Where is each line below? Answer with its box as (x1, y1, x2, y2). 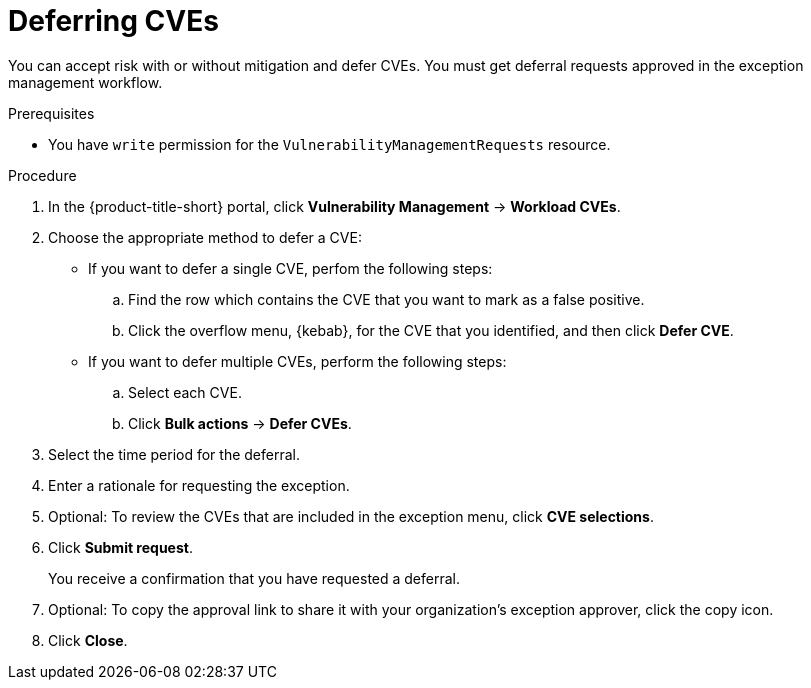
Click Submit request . (48, 538, 193, 556)
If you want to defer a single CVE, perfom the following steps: (88, 259, 493, 277)
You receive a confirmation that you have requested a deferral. (48, 569, 461, 587)
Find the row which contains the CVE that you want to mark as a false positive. (128, 290, 645, 308)
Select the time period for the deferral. (48, 445, 300, 463)
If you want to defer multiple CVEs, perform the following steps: (88, 352, 507, 370)
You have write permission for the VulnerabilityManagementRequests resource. (48, 135, 611, 153)
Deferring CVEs (8, 4, 219, 38)
